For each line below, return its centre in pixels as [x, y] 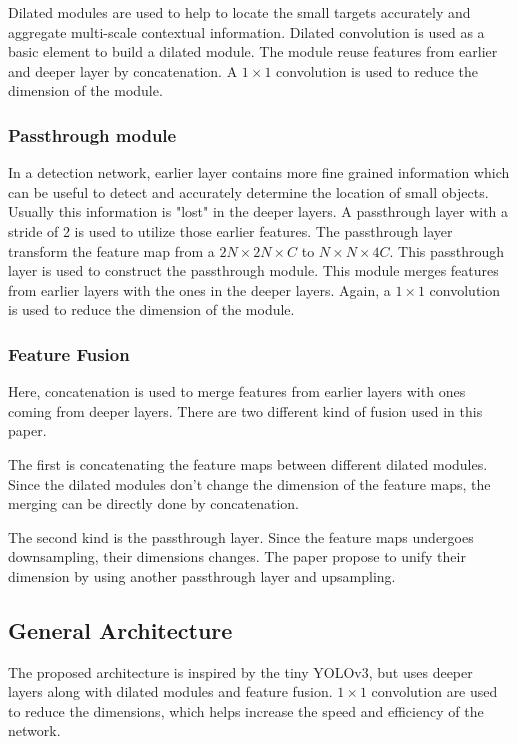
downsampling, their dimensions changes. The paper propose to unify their [237, 556]
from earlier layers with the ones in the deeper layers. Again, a [199, 289]
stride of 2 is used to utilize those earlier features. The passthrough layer [230, 230]
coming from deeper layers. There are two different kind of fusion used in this [245, 410]
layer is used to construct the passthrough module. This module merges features [253, 270]
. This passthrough [447, 250]
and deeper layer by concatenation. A [123, 70]
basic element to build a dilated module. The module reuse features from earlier [253, 51]
